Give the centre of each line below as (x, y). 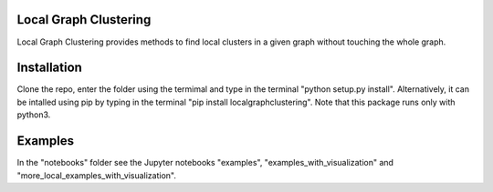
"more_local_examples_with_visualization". (97, 175)
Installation (49, 68)
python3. (34, 115)
